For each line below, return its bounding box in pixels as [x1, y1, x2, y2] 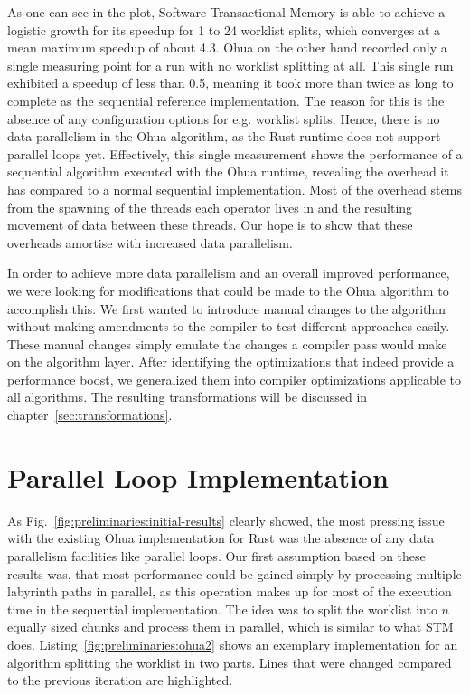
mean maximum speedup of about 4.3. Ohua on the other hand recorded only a [7, 38, 447, 57]
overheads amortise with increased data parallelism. [7, 233, 293, 252]
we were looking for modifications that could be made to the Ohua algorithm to [7, 281, 449, 300]
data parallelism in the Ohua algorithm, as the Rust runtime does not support [7, 127, 441, 146]
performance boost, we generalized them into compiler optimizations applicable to [7, 369, 461, 388]
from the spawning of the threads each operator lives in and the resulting [7, 197, 413, 216]
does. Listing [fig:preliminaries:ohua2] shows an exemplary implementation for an [7, 634, 458, 653]
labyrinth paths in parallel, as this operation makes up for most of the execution [7, 582, 452, 601]
